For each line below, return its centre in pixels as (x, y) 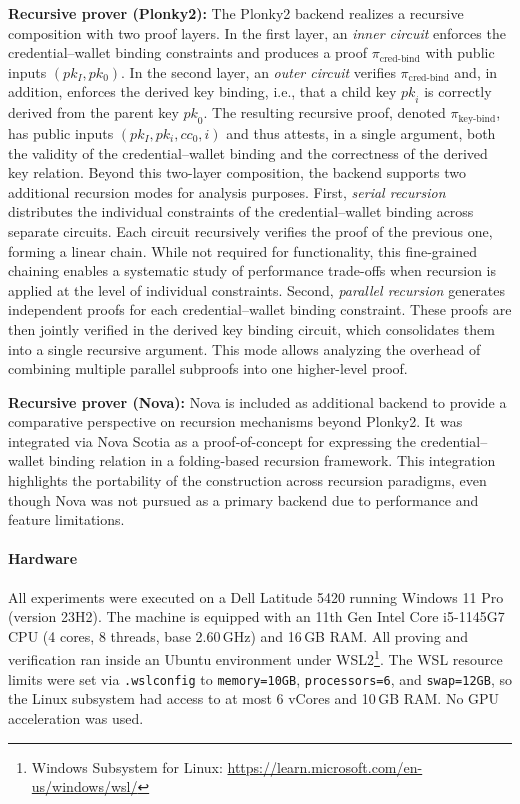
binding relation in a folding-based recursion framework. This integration (272, 460)
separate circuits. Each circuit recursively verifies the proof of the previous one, (250, 230)
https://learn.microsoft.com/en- (325, 766)
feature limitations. (66, 519)
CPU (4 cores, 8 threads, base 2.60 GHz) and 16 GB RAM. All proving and (238, 635)
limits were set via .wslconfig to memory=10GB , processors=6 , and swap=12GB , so (260, 678)
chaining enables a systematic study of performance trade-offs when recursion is (252, 270)
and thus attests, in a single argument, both (361, 132)
